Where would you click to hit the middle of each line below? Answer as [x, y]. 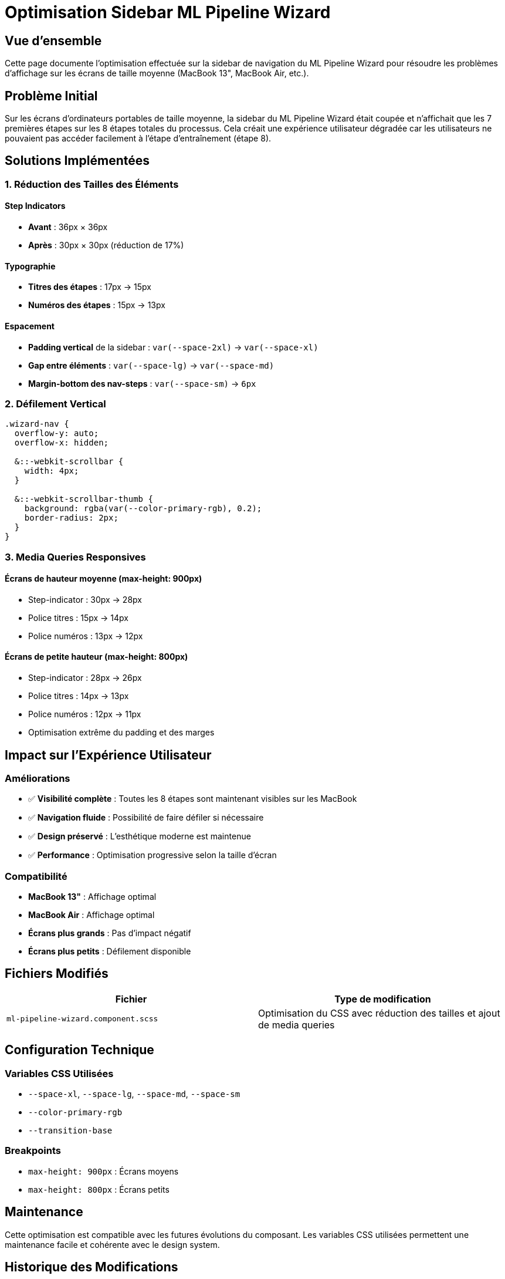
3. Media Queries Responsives [75, 557]
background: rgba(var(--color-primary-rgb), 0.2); [143, 509]
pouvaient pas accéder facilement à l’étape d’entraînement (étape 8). [138, 139]
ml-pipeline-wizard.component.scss [82, 1019]
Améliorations [38, 778]
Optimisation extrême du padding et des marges [121, 733]
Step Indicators [35, 206]
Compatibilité [36, 876]
